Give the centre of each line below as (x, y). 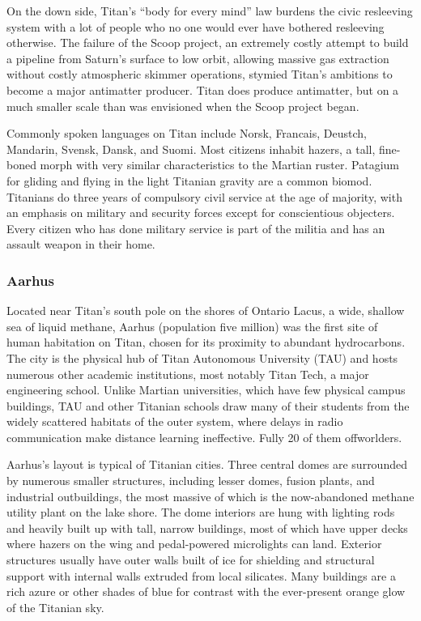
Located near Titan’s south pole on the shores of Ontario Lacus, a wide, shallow (206, 310)
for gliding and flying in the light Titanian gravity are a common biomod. (189, 180)
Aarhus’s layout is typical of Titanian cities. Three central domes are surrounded (207, 464)
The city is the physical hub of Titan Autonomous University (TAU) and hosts (202, 357)
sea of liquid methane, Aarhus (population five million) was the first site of (192, 326)
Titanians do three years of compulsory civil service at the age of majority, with (204, 196)
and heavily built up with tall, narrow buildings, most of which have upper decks (207, 527)
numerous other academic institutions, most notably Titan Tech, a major (188, 374)
